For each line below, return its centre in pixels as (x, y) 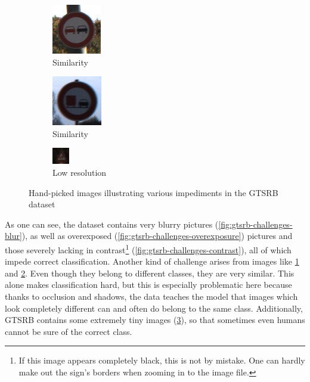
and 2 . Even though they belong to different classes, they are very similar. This (150, 273)
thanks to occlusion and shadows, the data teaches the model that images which (151, 296)
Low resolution (80, 172)
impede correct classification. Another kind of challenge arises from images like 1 (152, 261)
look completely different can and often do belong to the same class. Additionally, (154, 308)
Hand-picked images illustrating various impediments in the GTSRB (154, 192)
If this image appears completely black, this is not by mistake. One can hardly (162, 360)
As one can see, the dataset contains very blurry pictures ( (112, 224)
